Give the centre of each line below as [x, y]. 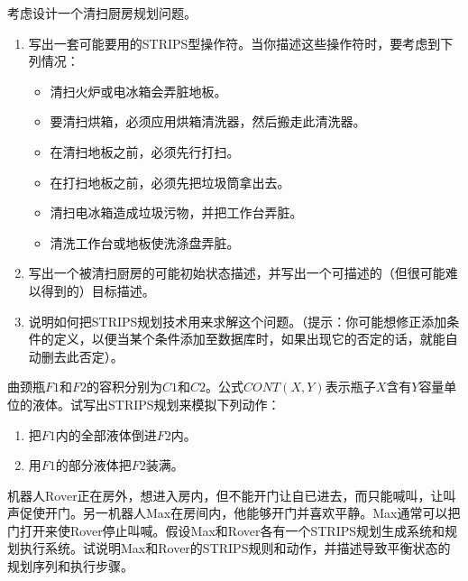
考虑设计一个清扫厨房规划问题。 [102, 13]
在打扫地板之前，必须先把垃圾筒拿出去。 [170, 182]
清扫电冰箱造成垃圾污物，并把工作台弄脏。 [176, 212]
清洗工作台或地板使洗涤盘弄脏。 [145, 242]
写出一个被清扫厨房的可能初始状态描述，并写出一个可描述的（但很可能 [237, 273]
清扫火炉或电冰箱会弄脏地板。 [138, 91]
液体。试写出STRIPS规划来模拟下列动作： [156, 404]
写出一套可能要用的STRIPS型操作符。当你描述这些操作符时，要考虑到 [234, 43]
